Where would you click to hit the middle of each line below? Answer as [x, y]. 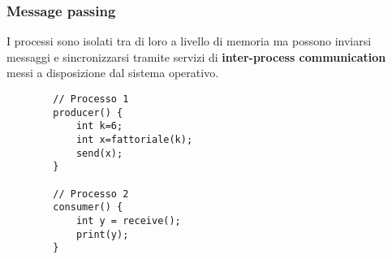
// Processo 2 [91, 194]
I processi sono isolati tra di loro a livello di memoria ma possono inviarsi [189, 41]
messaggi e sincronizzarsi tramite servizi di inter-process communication [196, 56]
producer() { [88, 112]
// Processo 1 [91, 99]
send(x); [99, 153]
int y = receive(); [128, 220]
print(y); [102, 234]
